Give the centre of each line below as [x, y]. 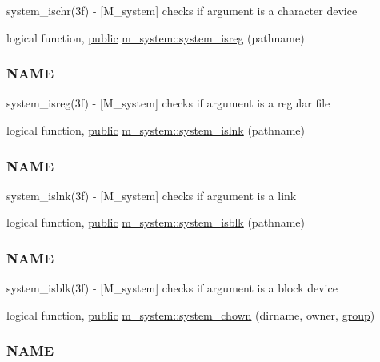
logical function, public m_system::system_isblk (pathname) [156, 222]
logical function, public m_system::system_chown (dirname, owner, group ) [191, 314]
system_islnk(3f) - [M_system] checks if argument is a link [152, 195]
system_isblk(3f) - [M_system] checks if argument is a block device [172, 288]
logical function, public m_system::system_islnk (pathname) [156, 130]
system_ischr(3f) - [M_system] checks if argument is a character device [182, 10]
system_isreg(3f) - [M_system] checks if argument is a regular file [168, 103]
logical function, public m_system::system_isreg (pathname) [156, 37]
